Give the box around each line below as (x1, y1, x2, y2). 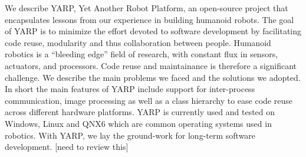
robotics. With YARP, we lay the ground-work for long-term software (5, 129, 256, 141)
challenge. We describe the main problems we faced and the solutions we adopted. (5, 71, 301, 83)
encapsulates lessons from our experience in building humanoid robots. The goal (5, 13, 294, 25)
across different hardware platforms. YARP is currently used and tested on (5, 106, 275, 118)
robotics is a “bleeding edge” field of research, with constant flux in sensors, (5, 48, 278, 60)
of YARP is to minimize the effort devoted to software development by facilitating (5, 25, 302, 37)
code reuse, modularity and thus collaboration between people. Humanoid (5, 36, 271, 48)
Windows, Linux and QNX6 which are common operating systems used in (5, 117, 272, 129)
